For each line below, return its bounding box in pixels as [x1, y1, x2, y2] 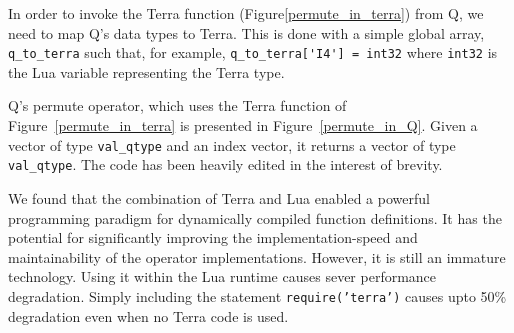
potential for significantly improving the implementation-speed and [8, 227, 418, 248]
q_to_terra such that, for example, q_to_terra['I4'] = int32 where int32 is [8, 42, 498, 63]
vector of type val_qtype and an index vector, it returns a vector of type [8, 134, 456, 155]
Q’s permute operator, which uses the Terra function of [8, 95, 347, 116]
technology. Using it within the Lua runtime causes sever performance [8, 266, 437, 287]
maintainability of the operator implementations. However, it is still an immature [8, 246, 506, 267]
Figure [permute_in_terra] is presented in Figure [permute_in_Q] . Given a [8, 115, 478, 136]
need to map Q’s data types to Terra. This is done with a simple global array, [8, 22, 485, 43]
